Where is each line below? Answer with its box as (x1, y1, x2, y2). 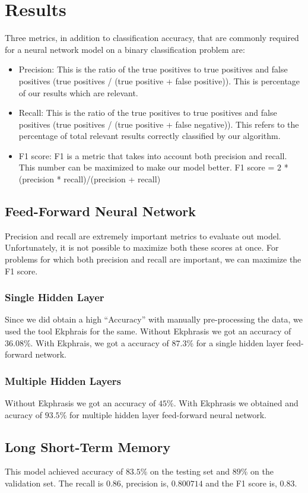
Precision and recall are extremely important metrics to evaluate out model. (5, 229, 281, 242)
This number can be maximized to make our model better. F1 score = (18, 161, 275, 173)
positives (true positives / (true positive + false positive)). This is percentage (18, 74, 300, 87)
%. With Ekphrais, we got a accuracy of (23, 336, 169, 349)
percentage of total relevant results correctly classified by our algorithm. (18, 129, 281, 142)
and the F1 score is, (205, 477, 277, 489)
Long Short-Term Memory (5, 437, 171, 456)
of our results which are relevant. (18, 86, 138, 99)
